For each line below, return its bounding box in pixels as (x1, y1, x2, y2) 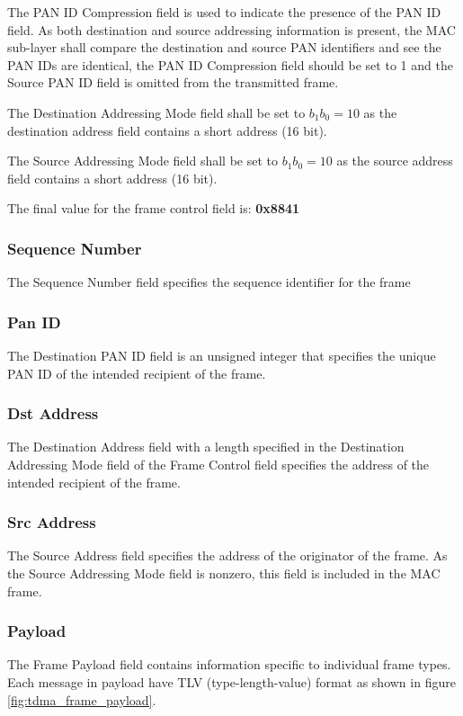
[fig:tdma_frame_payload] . (7, 690, 156, 709)
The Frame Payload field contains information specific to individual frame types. (7, 655, 451, 674)
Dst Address (7, 402, 99, 425)
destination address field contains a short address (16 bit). (7, 121, 327, 139)
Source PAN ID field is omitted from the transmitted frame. (7, 73, 339, 92)
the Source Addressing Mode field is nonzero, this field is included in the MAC (7, 563, 441, 582)
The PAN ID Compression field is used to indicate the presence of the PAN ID (7, 3, 441, 21)
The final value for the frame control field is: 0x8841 (7, 199, 300, 218)
